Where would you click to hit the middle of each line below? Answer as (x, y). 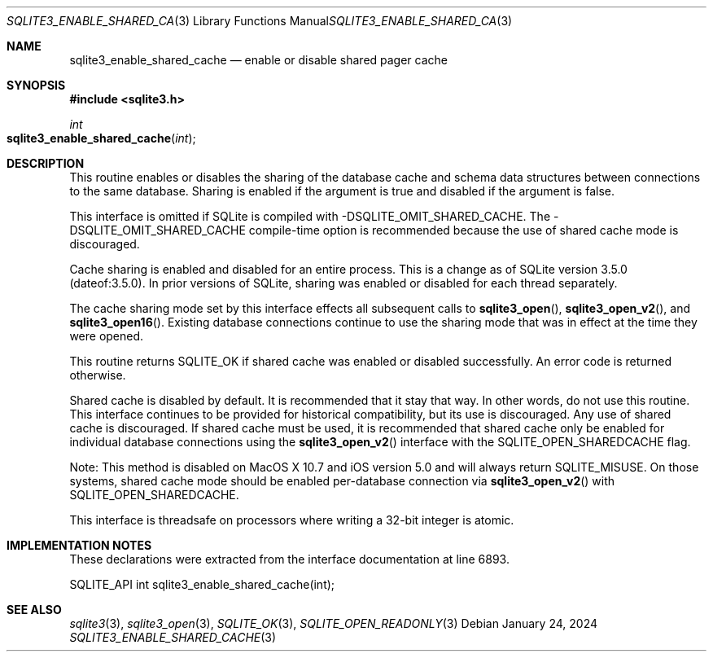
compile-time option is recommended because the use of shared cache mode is (464, 230)
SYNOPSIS (36, 85)
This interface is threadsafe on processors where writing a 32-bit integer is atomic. (292, 520)
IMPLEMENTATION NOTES (79, 545)
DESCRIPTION (46, 163)
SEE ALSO (34, 610)
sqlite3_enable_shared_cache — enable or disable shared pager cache (259, 60)
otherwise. (98, 375)
